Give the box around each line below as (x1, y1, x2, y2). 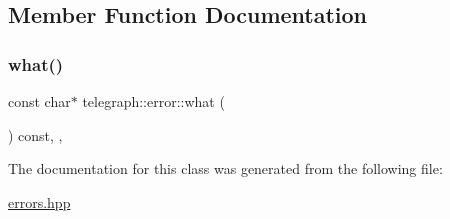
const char (8, 91, 71, 111)
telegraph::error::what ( (82, 91, 225, 111)
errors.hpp (8, 191, 71, 212)
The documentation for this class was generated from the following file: (8, 158, 443, 179)
